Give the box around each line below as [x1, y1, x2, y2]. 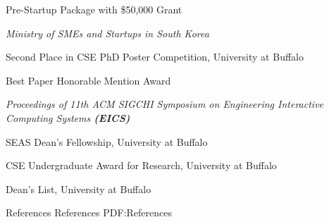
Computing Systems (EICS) [6, 110, 130, 125]
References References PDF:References [6, 205, 173, 220]
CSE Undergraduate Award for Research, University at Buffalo [6, 158, 277, 173]
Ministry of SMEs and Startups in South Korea [6, 25, 209, 40]
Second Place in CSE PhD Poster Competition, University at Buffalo [6, 49, 304, 64]
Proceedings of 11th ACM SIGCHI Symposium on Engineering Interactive [6, 97, 324, 111]
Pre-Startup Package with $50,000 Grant [6, 2, 182, 16]
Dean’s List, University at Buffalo [6, 181, 151, 196]
